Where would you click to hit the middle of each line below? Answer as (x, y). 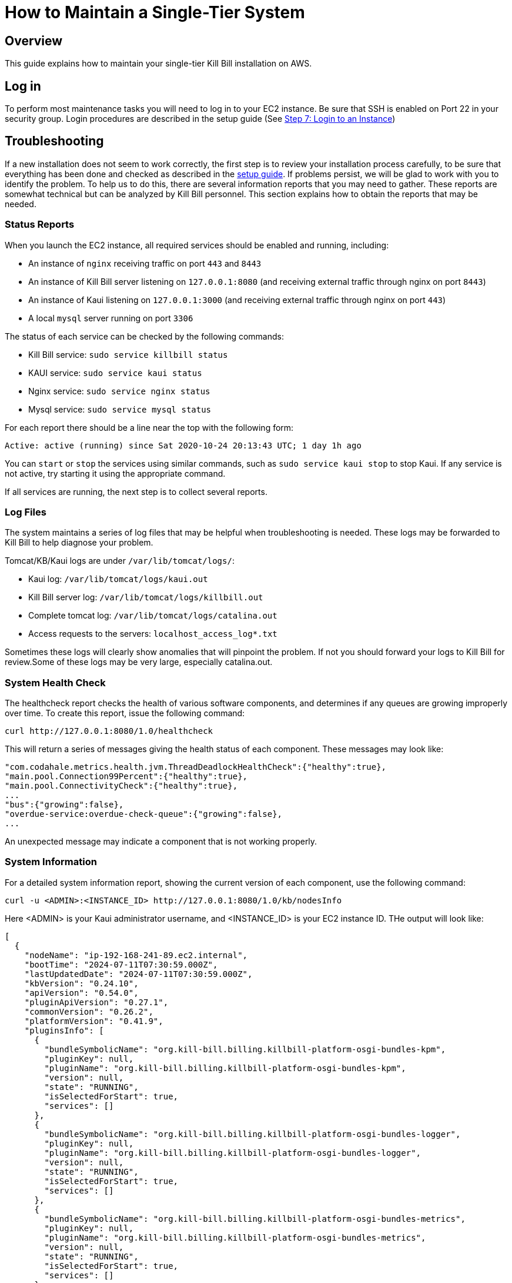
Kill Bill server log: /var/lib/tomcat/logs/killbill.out (146, 597)
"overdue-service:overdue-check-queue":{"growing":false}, (144, 814)
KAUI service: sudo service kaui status (115, 373)
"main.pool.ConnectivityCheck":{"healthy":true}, (121, 786)
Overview (34, 41)
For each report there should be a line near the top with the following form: (149, 427)
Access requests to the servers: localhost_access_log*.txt (153, 634)
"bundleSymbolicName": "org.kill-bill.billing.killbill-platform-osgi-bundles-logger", (252, 1134)
